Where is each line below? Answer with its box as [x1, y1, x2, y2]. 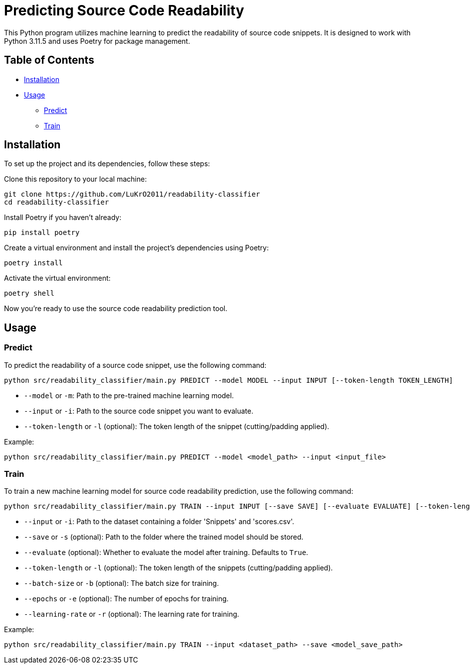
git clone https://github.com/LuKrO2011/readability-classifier [4, 190, 260, 199]
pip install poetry [4, 228, 80, 237]
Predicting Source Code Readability [4, 2, 244, 19]
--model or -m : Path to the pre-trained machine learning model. [24, 391, 234, 400]
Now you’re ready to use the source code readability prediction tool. [4, 304, 228, 313]
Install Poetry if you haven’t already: [4, 213, 121, 222]
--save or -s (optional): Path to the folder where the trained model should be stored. [24, 533, 304, 542]
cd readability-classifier [4, 198, 109, 207]
